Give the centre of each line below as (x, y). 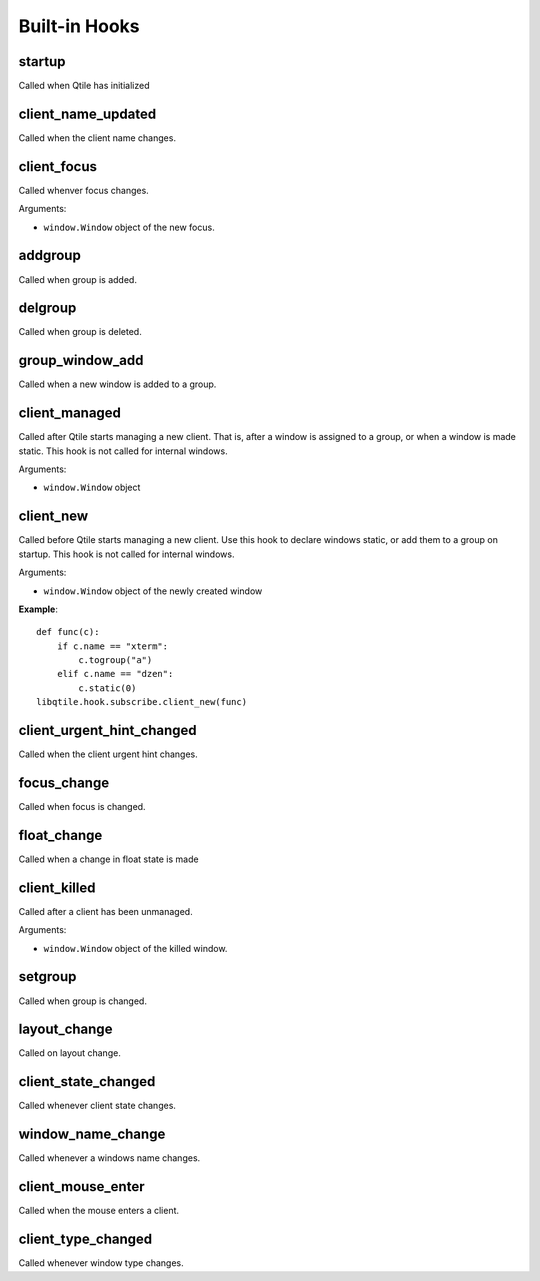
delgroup (47, 308)
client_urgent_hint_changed (107, 730)
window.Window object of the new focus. (129, 227)
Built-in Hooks (79, 26)
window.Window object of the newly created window (153, 591)
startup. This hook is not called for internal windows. (126, 554)
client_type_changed (85, 1239)
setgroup (47, 976)
